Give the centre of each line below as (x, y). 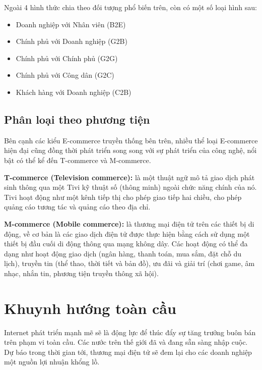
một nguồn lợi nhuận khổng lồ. (52, 362)
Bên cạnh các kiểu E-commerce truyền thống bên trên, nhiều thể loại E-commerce (131, 140)
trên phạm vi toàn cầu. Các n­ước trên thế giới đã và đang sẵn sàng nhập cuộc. (126, 342)
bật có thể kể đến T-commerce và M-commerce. (78, 160)
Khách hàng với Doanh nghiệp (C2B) (74, 92)
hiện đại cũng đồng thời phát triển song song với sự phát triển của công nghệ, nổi (130, 150)
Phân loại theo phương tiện (77, 119)
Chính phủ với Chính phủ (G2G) (67, 58)
